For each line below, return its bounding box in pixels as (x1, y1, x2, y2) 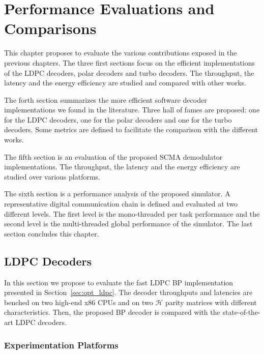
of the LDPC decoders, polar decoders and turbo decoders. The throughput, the (4, 67, 254, 78)
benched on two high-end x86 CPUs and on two (4, 297, 153, 307)
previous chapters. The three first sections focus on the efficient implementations (4, 57, 255, 68)
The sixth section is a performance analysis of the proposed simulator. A (4, 188, 230, 199)
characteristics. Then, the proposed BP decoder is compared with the (4, 307, 220, 317)
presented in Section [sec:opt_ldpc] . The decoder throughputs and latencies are (4, 287, 253, 298)
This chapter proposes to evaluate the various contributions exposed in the (4, 47, 237, 58)
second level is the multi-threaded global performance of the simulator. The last (4, 218, 253, 229)
